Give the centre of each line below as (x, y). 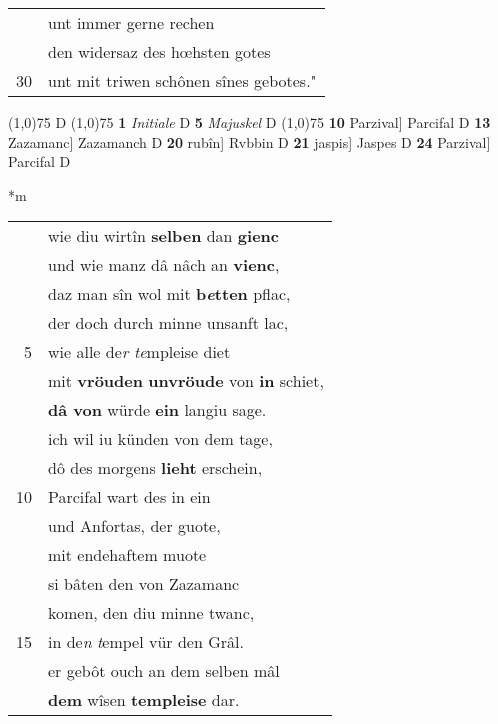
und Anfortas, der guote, (134, 526)
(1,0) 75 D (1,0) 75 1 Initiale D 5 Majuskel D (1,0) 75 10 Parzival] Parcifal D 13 (249, 122)
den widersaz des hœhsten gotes (159, 51)
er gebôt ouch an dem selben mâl (164, 671)
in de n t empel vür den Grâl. (146, 642)
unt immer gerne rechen (131, 22)
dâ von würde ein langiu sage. (157, 410)
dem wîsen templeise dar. (144, 700)
